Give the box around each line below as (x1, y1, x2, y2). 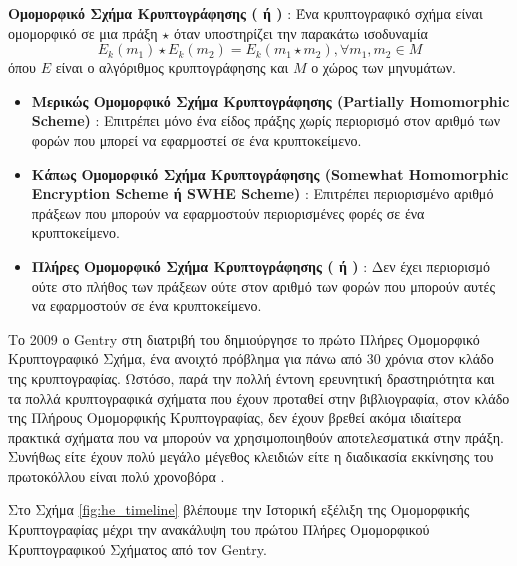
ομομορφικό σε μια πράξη (8, 22, 158, 43)
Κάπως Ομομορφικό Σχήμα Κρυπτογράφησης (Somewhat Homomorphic (31, 163, 509, 184)
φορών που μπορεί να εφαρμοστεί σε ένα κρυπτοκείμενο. (31, 129, 362, 150)
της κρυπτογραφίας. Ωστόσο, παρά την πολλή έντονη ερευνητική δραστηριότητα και (8, 367, 495, 388)
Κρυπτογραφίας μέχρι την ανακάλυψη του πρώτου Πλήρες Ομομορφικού (8, 519, 430, 540)
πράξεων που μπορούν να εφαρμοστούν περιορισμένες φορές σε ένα (31, 202, 425, 223)
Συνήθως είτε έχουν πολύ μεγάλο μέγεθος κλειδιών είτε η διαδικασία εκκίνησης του (8, 446, 494, 467)
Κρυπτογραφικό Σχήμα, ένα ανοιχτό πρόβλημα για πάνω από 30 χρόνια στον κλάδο (8, 348, 494, 369)
